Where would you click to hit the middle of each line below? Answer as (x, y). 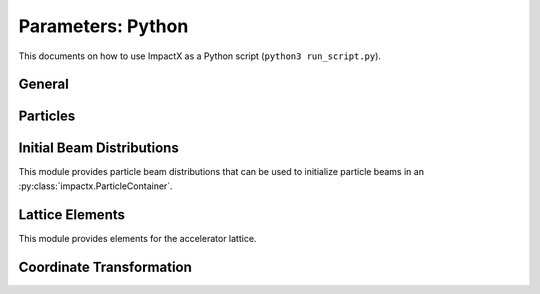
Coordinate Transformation (105, 266)
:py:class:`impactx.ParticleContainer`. (96, 186)
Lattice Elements (71, 214)
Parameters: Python (103, 26)
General (44, 84)
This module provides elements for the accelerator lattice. (137, 238)
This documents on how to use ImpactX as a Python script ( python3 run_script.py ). (200, 56)
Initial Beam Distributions (98, 148)
